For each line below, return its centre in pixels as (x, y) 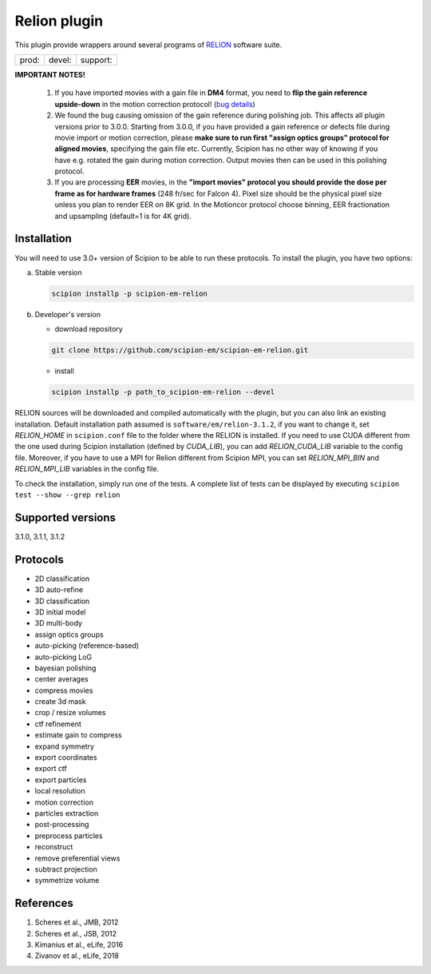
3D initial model (60, 612)
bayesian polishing (65, 668)
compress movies (64, 690)
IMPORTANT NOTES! (50, 74)
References (44, 903)
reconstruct (54, 847)
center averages (61, 679)
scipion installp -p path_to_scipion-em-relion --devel (163, 392)
